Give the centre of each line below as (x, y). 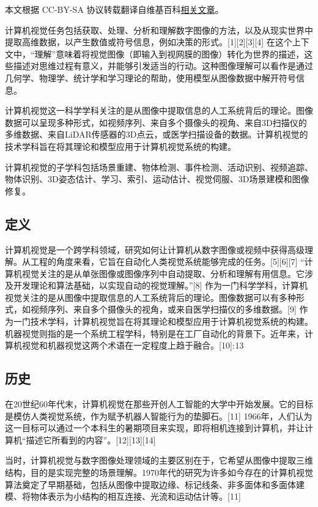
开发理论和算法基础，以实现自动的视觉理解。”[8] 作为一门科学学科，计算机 (161, 285)
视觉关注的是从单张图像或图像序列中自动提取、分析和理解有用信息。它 (163, 273)
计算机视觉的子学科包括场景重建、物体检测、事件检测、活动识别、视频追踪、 (159, 167)
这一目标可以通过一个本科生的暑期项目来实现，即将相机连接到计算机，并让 (155, 428)
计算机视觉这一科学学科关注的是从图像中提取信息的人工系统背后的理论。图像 (159, 110)
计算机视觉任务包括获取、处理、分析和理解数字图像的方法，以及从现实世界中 (159, 30)
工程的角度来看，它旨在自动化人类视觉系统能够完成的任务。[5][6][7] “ (167, 261)
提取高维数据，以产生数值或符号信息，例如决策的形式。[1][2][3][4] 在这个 (149, 42)
